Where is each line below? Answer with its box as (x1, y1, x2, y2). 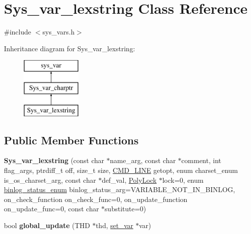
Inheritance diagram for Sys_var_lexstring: (4, 43, 135, 53)
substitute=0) (105, 203, 146, 214)
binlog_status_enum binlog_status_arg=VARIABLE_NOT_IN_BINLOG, (4, 184, 235, 195)
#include (4, 27, 31, 37)
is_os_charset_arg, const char (4, 174, 96, 185)
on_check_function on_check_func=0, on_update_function (4, 194, 188, 204)
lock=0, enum (162, 174, 204, 185)
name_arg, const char (110, 155, 176, 166)
